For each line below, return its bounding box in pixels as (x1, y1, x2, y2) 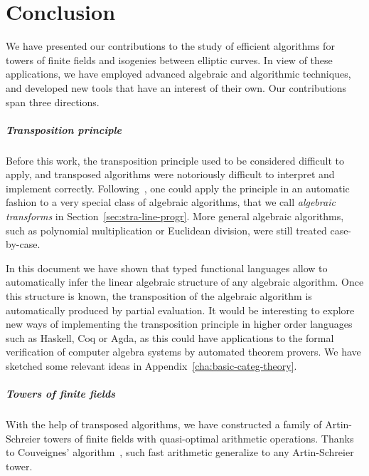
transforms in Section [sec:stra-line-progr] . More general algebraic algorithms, (6, 209, 344, 224)
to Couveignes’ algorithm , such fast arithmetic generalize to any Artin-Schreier (6, 445, 354, 460)
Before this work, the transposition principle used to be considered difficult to (6, 152, 345, 167)
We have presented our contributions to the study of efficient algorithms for (6, 38, 335, 53)
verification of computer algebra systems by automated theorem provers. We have (6, 344, 361, 359)
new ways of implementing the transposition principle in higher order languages (6, 316, 353, 331)
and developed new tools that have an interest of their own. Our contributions (6, 80, 347, 95)
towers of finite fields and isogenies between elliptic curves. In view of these (6, 52, 333, 67)
